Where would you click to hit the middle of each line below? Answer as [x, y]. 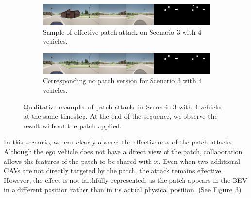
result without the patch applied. [72, 125]
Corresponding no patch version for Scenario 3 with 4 [122, 81]
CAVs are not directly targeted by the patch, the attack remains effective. [114, 171]
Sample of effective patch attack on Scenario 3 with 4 [122, 31]
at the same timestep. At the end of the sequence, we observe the [120, 116]
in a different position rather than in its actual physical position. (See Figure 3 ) [123, 189]
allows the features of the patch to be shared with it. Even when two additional [122, 161]
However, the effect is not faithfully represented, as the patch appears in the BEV [125, 180]
